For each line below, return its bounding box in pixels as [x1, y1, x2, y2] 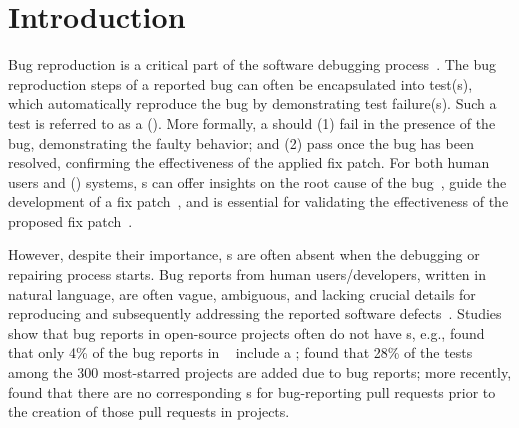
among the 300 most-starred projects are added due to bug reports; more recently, [8, 362, 512, 383]
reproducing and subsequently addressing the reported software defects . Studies [8, 303, 502, 324]
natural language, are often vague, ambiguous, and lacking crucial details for [8, 283, 476, 304]
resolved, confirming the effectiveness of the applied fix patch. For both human [8, 152, 490, 173]
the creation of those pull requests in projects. [8, 401, 290, 422]
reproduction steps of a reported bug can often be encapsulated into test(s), [8, 73, 473, 94]
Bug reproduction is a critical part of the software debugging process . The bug [8, 54, 497, 75]
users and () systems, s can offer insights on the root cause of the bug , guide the [8, 171, 507, 192]
